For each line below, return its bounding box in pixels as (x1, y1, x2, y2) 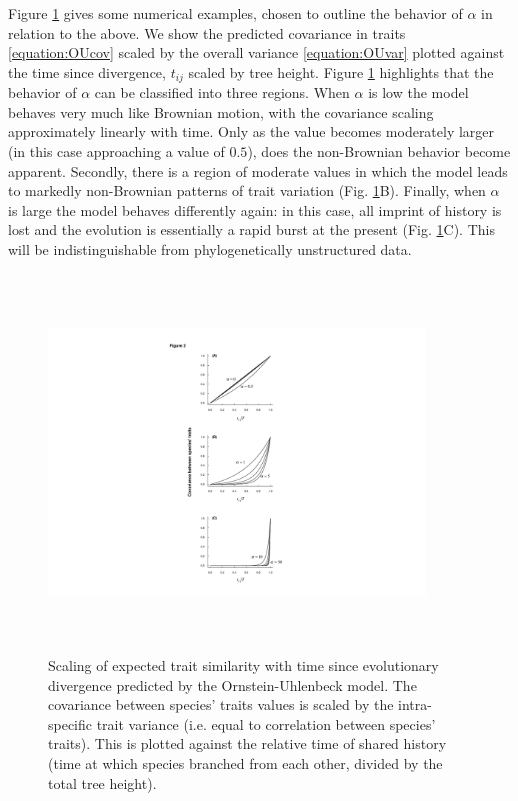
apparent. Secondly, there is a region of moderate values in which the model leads (8, 160, 508, 181)
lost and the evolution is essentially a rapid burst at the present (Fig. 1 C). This (8, 219, 495, 240)
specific (48, 713, 93, 734)
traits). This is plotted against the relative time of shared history (48, 733, 447, 754)
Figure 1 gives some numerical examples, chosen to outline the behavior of (8, 3, 463, 23)
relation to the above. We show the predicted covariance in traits (8, 22, 406, 43)
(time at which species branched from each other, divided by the (48, 753, 443, 774)
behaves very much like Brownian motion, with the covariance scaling (8, 101, 434, 122)
